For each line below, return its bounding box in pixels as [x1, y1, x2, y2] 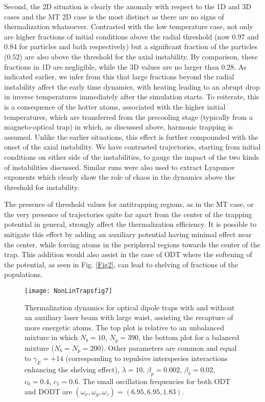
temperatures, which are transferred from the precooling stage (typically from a [4, 111, 253, 122]
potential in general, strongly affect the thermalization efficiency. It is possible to [4, 219, 257, 229]
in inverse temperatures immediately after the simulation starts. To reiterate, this [4, 91, 259, 102]
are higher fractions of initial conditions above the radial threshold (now [4, 31, 230, 41]
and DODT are [25, 386, 72, 396]
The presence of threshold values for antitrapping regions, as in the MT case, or [4, 199, 254, 209]
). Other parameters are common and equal [101, 342, 237, 353]
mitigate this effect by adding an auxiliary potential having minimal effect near [4, 229, 252, 240]
